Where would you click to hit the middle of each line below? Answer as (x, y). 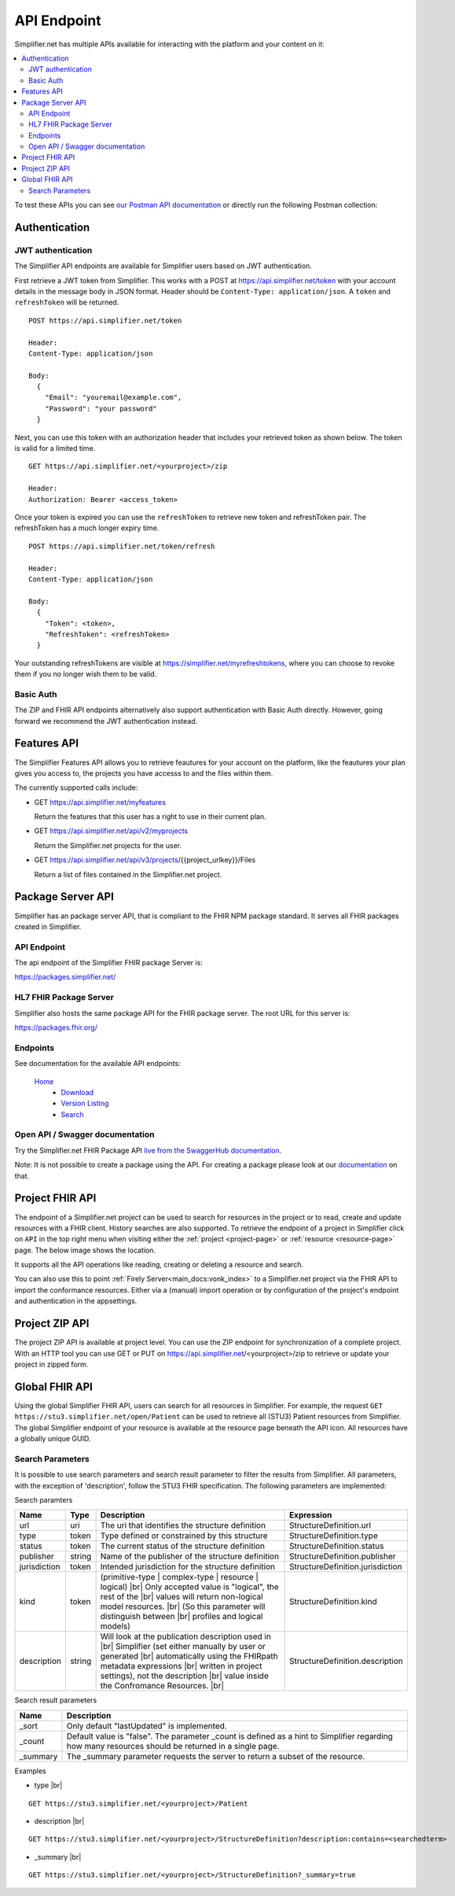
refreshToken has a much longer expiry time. (87, 528)
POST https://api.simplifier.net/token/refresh (122, 546)
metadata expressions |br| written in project (181, 1666)
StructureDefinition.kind (333, 1602)
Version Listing (85, 1103)
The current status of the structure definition (183, 1546)
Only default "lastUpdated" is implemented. (147, 1725)
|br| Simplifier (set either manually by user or (183, 1647)
